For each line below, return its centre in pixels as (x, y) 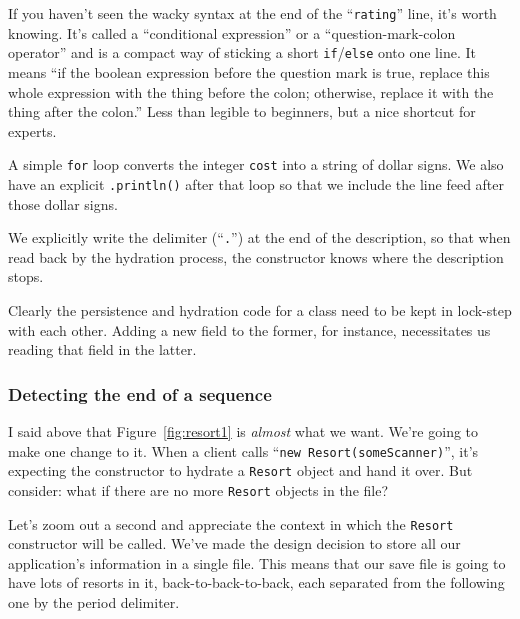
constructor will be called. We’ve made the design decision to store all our (234, 543)
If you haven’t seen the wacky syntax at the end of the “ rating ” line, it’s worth (252, 13)
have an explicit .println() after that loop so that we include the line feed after (256, 183)
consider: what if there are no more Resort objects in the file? (198, 489)
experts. (32, 130)
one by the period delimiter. (94, 602)
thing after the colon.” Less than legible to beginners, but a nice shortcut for (242, 111)
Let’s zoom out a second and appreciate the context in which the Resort (231, 523)
